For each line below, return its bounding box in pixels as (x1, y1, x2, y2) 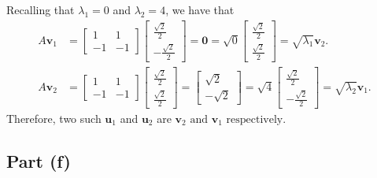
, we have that (165, 2, 235, 17)
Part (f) (6, 148, 71, 172)
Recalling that (6, 2, 75, 17)
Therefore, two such (6, 109, 102, 126)
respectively (226, 113, 283, 125)
